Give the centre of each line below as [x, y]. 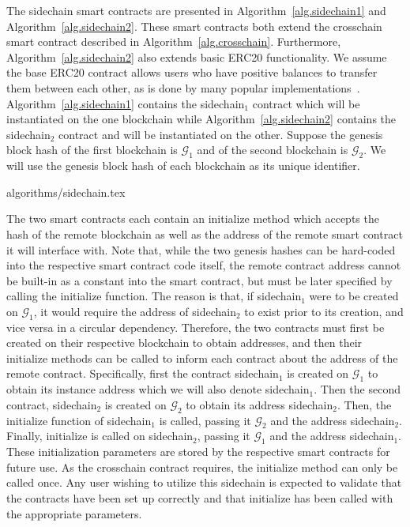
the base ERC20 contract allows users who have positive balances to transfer [192, 72]
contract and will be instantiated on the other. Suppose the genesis [221, 134]
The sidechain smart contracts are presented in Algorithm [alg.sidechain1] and [196, 10]
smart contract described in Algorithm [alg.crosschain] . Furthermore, [174, 41]
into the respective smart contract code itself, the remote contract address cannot [204, 265]
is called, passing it [205, 420]
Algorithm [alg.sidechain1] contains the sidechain [126, 103]
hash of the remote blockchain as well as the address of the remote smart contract [205, 233]
